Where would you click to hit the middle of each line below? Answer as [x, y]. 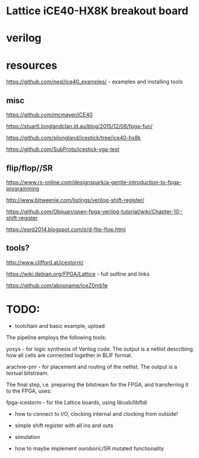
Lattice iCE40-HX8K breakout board [97, 11]
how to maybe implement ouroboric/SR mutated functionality [89, 448]
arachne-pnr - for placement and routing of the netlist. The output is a [92, 367]
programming [23, 188]
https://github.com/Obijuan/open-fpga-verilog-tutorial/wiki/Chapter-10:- [94, 211]
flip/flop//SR [30, 168]
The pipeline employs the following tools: [56, 337]
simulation [27, 437]
